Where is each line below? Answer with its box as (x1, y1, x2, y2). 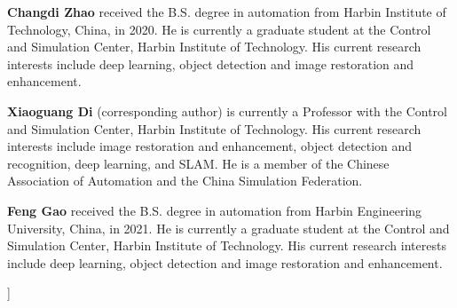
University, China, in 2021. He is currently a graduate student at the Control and (7, 218, 450, 237)
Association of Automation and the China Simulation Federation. (7, 171, 363, 190)
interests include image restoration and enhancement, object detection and (7, 137, 413, 155)
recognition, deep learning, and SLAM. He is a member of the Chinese (7, 154, 390, 172)
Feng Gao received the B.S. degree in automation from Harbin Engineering (7, 201, 422, 219)
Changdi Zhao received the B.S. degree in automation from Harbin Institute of (7, 3, 446, 20)
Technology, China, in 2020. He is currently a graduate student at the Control (7, 20, 431, 38)
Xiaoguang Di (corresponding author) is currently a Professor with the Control (7, 101, 447, 120)
